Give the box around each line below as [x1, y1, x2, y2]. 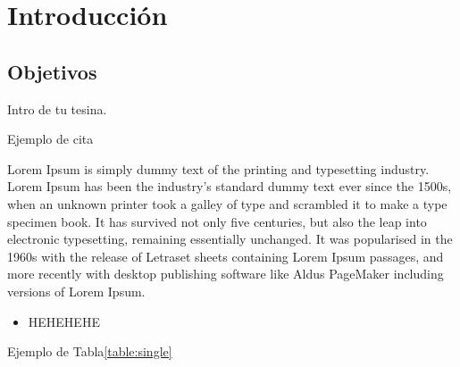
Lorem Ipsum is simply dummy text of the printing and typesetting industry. [7, 159, 430, 178]
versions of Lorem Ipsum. [7, 281, 146, 300]
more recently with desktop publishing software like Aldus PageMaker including [7, 264, 444, 283]
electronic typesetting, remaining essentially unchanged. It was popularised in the [7, 229, 453, 248]
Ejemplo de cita [7, 129, 94, 148]
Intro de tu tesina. [7, 99, 107, 118]
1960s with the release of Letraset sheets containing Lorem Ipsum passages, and [7, 246, 444, 265]
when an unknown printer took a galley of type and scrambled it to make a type [7, 194, 447, 213]
